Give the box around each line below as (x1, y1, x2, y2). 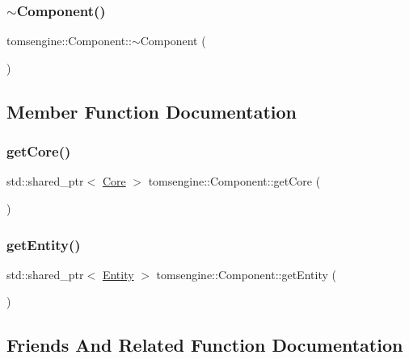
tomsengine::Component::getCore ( (148, 173, 321, 190)
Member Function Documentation (6, 98, 297, 123)
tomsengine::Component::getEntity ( (156, 265, 336, 282)
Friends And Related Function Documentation (6, 332, 403, 357)
